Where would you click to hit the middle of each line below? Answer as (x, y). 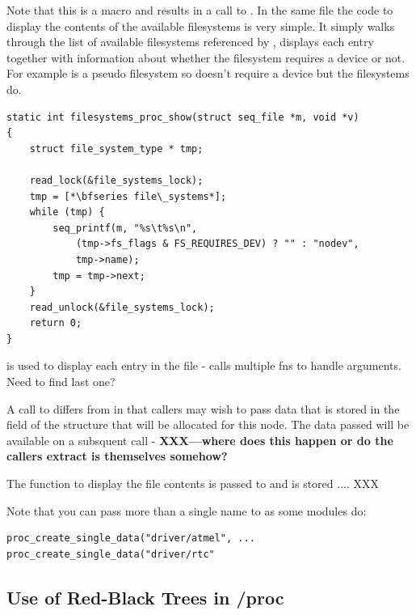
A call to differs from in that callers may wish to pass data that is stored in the (203, 408)
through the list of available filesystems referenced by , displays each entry (190, 42)
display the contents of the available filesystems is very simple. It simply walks (201, 25)
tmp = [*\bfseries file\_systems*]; (128, 196)
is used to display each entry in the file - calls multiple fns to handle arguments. (204, 365)
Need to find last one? (61, 382)
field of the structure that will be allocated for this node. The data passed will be (208, 424)
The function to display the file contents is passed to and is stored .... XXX (193, 484)
